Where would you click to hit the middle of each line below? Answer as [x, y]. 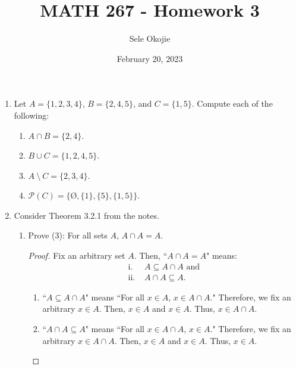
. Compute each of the [232, 103]
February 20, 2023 [150, 58]
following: [32, 115]
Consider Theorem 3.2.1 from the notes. [86, 215]
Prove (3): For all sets [68, 235]
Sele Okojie [150, 38]
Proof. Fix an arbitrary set [77, 255]
